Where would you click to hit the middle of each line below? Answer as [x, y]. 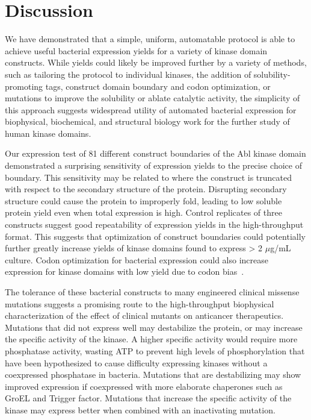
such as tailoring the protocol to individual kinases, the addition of [128, 74]
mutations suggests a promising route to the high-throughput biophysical [140, 303]
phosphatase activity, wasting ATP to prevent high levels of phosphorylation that [155, 350]
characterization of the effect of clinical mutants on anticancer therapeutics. [144, 315]
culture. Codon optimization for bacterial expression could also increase [137, 259]
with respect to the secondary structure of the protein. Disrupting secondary [146, 189]
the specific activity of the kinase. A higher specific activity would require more [151, 339]
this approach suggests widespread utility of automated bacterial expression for [151, 109]
